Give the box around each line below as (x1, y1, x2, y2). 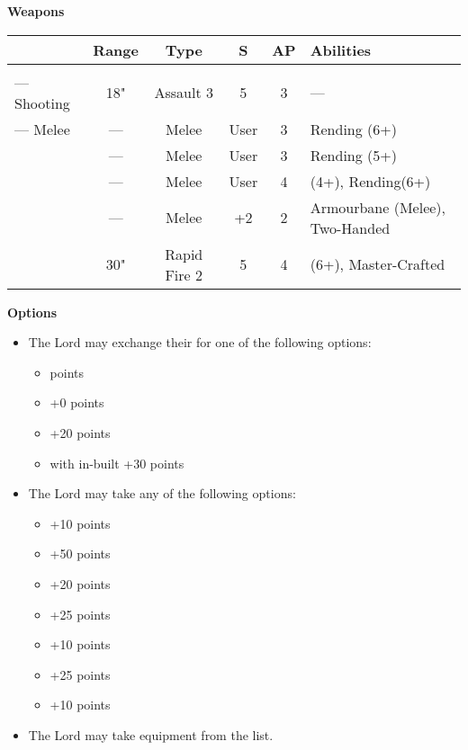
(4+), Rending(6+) (310, 170, 431, 192)
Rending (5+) (310, 144, 397, 165)
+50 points (49, 544, 111, 563)
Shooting (14, 92, 70, 113)
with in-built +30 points (49, 453, 184, 472)
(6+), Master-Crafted (310, 254, 445, 275)
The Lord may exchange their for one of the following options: (28, 333, 372, 352)
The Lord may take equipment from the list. (28, 725, 274, 744)
